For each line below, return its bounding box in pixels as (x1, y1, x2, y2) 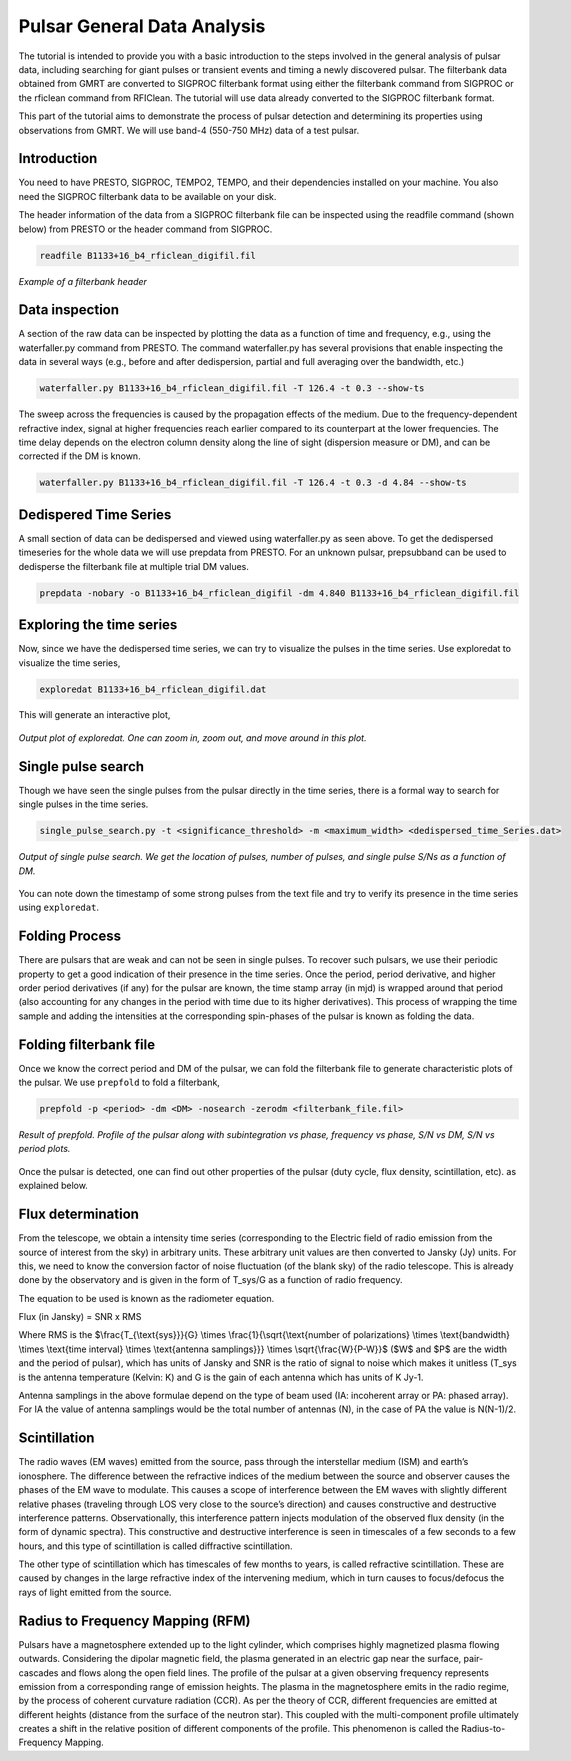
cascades (18, 1666, 59, 1679)
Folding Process (18, 928, 122, 945)
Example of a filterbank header (18, 275, 147, 287)
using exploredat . (18, 901, 100, 914)
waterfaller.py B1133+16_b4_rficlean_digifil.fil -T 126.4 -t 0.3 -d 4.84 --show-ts (39, 477, 467, 489)
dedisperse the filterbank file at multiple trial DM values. (18, 560, 250, 572)
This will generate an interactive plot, (18, 709, 171, 721)
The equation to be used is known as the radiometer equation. (18, 1292, 275, 1304)
